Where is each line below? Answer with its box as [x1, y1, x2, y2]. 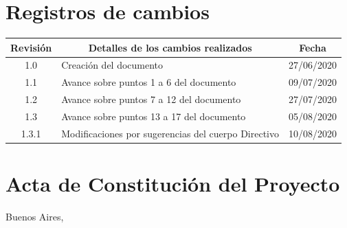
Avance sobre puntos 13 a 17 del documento [61, 109, 246, 123]
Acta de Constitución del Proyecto [5, 170, 340, 198]
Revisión [10, 40, 52, 54]
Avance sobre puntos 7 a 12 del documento [61, 92, 241, 106]
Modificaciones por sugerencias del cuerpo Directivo [61, 126, 279, 140]
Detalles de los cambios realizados [88, 40, 252, 54]
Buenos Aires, [5, 209, 64, 224]
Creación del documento [61, 58, 164, 72]
